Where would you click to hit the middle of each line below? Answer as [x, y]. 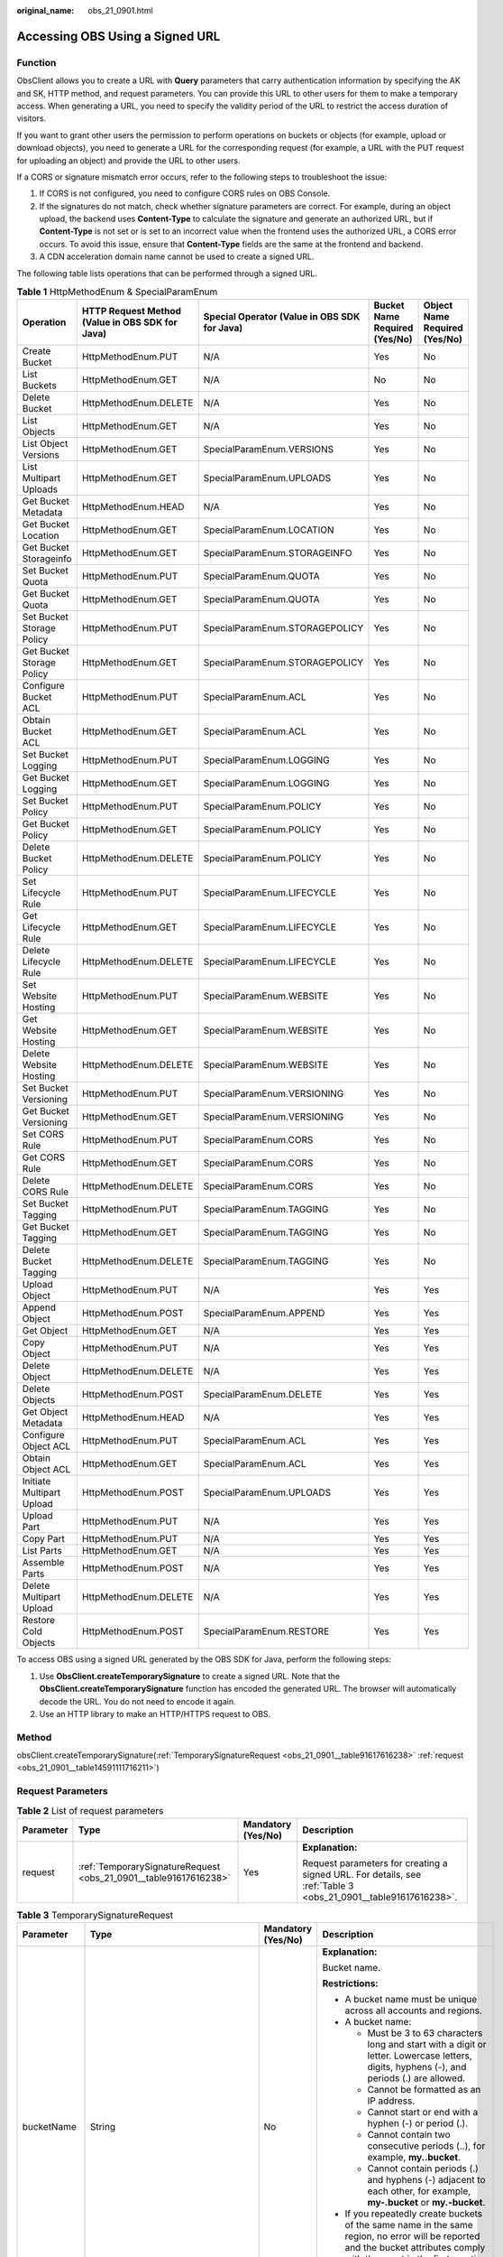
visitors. [32, 118]
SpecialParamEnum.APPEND [264, 1314]
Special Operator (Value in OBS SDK [282, 317]
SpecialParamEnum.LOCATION [269, 530]
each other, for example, [419, 2191]
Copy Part [43, 1539]
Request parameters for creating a [375, 1863]
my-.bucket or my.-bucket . [426, 2203]
